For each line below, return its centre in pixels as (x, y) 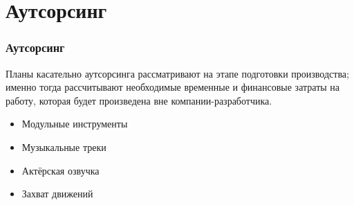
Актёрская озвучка (60, 170)
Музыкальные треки (64, 146)
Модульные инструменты (75, 124)
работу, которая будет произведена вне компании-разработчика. (139, 100)
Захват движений (57, 194)
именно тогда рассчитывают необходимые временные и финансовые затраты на (173, 87)
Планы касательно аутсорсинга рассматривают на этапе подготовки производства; (177, 73)
